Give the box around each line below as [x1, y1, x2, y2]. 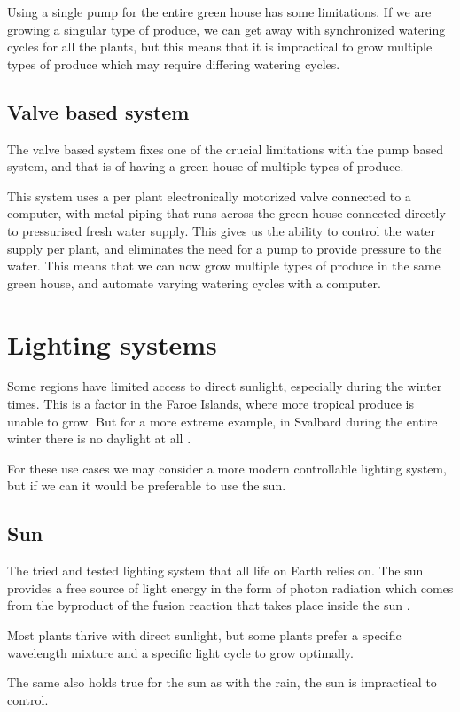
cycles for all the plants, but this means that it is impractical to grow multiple [7, 37, 433, 56]
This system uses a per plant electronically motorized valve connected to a [7, 186, 411, 205]
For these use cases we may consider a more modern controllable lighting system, [7, 458, 447, 477]
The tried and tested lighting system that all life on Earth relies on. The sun [7, 561, 424, 580]
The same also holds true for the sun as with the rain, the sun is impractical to [7, 673, 437, 692]
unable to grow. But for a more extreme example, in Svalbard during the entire [7, 411, 438, 430]
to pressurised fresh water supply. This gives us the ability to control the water [7, 221, 436, 239]
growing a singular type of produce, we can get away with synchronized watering [7, 20, 446, 38]
